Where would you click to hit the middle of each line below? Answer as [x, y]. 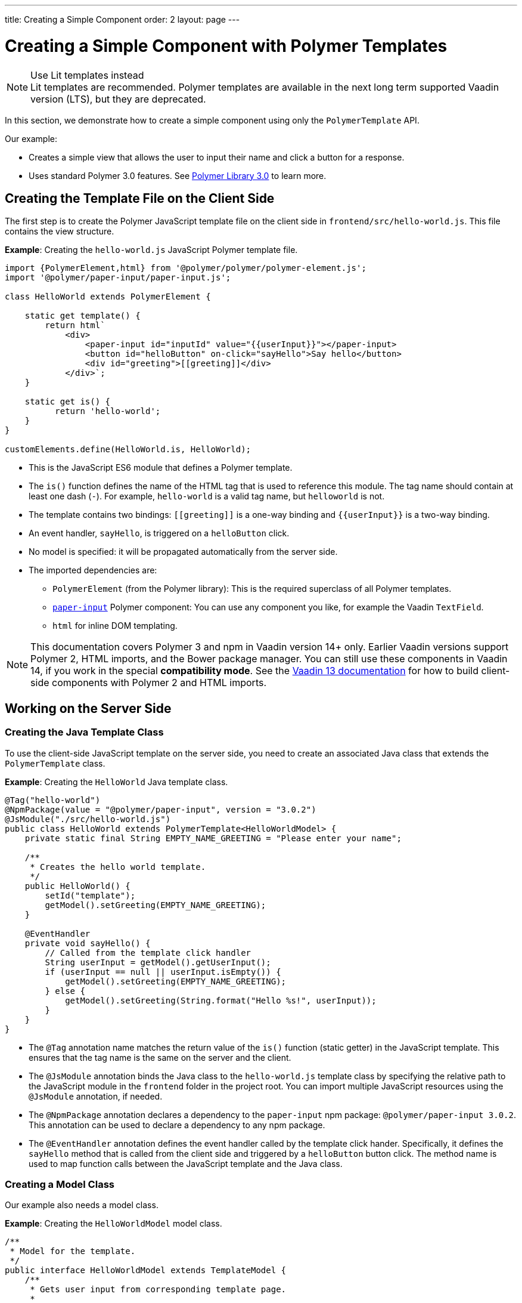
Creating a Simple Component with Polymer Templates [226, 46]
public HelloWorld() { [77, 886]
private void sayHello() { [88, 943]
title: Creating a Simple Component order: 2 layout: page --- [122, 19]
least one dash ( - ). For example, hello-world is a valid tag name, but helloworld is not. [207, 496]
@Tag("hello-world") [53, 800]
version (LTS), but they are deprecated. [118, 99]
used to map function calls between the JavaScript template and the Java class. [186, 1163]
